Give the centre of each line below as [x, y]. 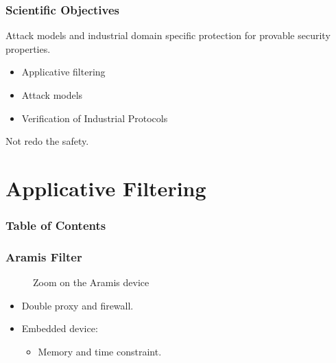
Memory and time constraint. [100, 351]
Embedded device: [60, 328]
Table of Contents [56, 225]
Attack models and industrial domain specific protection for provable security [168, 35]
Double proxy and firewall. [77, 305]
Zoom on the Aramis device [91, 282]
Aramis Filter [44, 256]
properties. [28, 48]
